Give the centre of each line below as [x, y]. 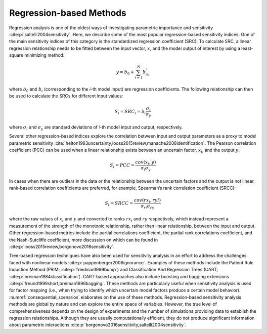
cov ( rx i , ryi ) [147, 201]
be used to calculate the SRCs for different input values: [66, 96]
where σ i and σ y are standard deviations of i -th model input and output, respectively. [96, 127]
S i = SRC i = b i [130, 112]
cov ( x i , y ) [146, 163]
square [16, 55]
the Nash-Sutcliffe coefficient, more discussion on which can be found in [84, 240]
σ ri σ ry [147, 207]
